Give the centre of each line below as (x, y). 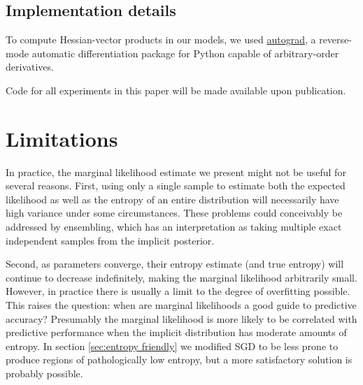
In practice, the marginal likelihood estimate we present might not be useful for (176, 172)
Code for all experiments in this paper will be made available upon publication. (176, 90)
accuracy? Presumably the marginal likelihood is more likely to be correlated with (181, 318)
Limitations (62, 138)
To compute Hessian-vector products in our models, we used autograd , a (161, 39)
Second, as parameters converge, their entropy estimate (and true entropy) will (175, 264)
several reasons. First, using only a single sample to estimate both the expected (176, 186)
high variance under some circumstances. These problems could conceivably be (174, 213)
